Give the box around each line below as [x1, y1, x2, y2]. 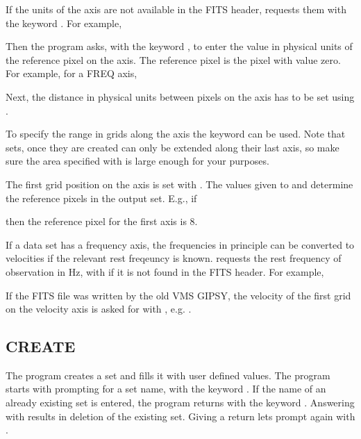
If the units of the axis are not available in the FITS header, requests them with [6, 2, 346, 16]
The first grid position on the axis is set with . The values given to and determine [6, 176, 353, 191]
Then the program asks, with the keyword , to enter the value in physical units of [6, 39, 353, 53]
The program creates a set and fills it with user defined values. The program [6, 367, 330, 382]
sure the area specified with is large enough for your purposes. [6, 154, 269, 168]
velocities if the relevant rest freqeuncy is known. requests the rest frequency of [6, 251, 342, 265]
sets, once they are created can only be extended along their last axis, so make [6, 140, 339, 154]
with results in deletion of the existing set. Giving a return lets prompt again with [6, 408, 355, 423]
